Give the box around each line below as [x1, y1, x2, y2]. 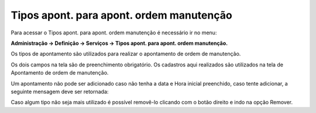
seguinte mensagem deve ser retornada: [11, 88, 109, 95]
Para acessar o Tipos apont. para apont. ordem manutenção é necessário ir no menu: [11, 29, 217, 36]
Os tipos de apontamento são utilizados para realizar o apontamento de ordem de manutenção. [11, 50, 241, 58]
